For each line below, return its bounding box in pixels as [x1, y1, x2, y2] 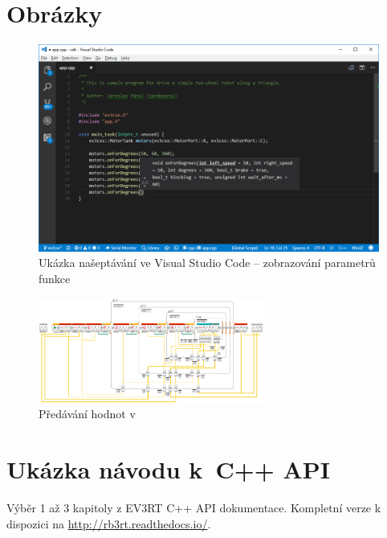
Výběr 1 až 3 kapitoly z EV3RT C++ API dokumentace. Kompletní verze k [6, 499, 381, 515]
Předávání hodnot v [39, 405, 136, 422]
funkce [39, 270, 71, 287]
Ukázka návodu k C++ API [6, 453, 331, 486]
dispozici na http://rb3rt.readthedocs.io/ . [6, 515, 211, 532]
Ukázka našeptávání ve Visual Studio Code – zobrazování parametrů [39, 254, 376, 271]
